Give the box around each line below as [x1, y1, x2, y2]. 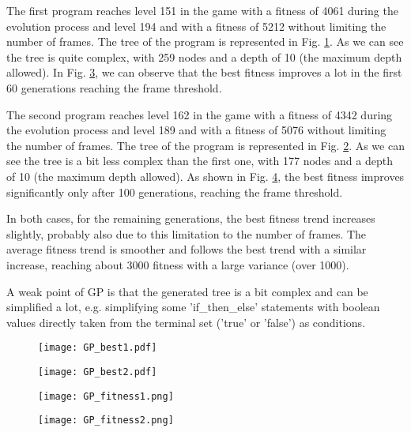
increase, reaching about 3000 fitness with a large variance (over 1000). [6, 256, 349, 272]
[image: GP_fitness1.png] [38, 390, 174, 402]
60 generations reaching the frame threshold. [6, 79, 222, 96]
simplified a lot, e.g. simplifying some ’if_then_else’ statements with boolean [6, 299, 380, 315]
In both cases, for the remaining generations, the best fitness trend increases [6, 210, 375, 227]
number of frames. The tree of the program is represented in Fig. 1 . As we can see [6, 33, 404, 50]
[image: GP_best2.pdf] [38, 366, 157, 378]
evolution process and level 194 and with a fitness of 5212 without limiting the [6, 17, 386, 34]
